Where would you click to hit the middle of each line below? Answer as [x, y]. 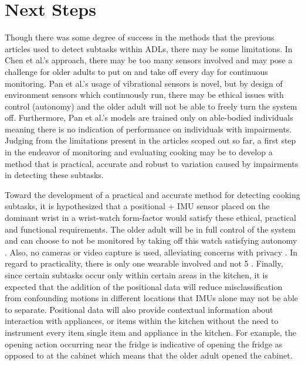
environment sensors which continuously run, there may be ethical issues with [144, 95]
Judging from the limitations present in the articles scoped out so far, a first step [150, 140]
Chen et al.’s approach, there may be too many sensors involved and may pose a [149, 60]
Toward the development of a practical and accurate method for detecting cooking [152, 194]
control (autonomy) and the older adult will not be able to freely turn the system [151, 106]
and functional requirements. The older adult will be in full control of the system [150, 229]
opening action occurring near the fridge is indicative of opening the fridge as [144, 344]
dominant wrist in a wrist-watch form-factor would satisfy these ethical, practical [150, 218]
